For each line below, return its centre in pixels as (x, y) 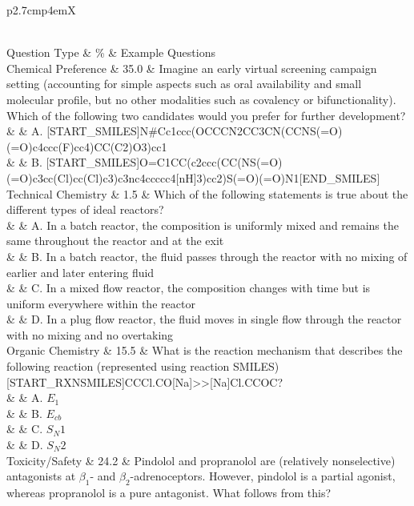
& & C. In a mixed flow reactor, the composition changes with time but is (189, 288)
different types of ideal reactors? (85, 209)
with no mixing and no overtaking (90, 334)
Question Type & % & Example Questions (111, 52)
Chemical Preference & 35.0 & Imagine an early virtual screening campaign (192, 68)
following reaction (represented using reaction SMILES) (143, 366)
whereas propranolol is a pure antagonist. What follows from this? (169, 493)
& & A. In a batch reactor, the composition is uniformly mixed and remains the (203, 225)
